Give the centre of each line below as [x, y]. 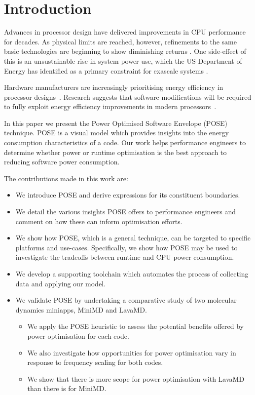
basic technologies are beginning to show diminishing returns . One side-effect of [125, 51]
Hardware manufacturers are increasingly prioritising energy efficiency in [114, 87]
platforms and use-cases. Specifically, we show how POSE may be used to [127, 247]
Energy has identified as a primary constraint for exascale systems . [106, 70]
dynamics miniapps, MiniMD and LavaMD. [81, 309]
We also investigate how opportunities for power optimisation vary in [132, 352]
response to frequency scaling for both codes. [95, 362]
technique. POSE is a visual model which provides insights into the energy [116, 133]
